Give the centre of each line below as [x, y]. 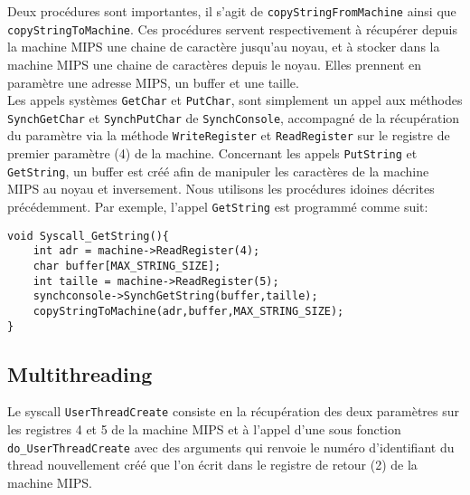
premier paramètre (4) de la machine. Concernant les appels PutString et [212, 153]
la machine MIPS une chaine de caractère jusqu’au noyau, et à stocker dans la [224, 47]
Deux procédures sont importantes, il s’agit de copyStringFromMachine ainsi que [232, 11]
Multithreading [80, 373]
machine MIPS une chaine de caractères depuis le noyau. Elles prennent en [215, 64]
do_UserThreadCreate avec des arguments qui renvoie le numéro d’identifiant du [231, 447]
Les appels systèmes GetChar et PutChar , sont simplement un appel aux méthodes [235, 100]
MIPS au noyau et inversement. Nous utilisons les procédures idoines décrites [221, 189]
